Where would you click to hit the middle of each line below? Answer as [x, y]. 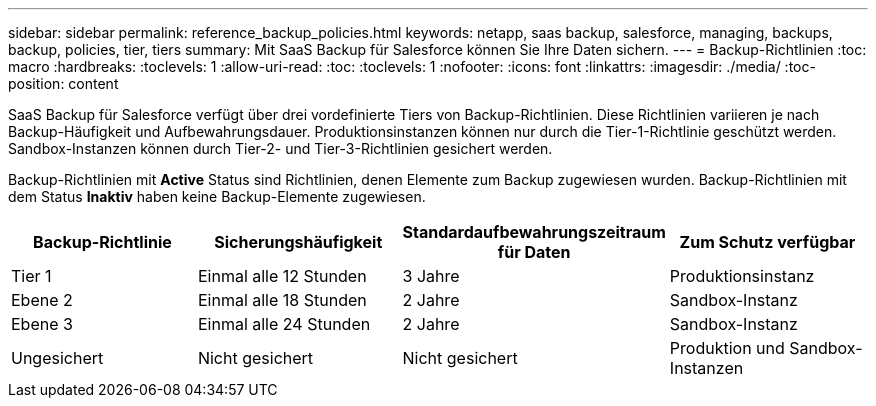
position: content [63, 83]
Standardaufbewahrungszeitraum [534, 232]
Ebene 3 [42, 324]
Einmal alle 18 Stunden [282, 300]
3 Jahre [431, 276]
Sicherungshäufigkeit [298, 242]
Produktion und [727, 348]
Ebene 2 [42, 300]
